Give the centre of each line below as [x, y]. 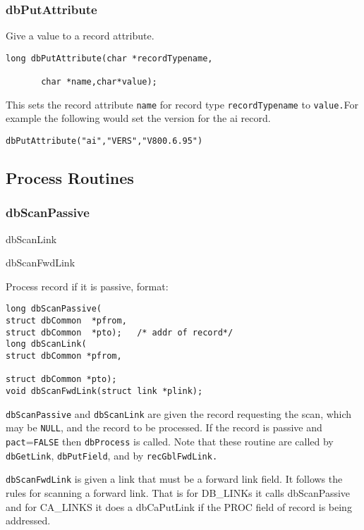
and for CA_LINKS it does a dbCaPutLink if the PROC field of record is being [179, 506]
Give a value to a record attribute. [80, 36]
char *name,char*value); [99, 82]
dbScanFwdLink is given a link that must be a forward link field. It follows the [174, 479]
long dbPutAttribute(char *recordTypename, [109, 58]
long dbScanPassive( [54, 309]
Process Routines [70, 178]
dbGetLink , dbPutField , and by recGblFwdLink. [112, 455]
